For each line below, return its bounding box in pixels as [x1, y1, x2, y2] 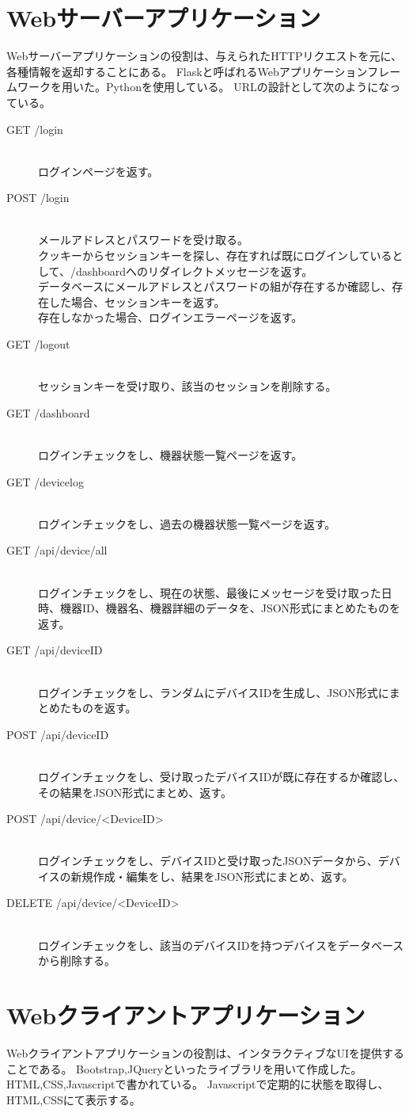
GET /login [6, 120, 63, 137]
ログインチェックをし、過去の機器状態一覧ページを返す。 [38, 515, 336, 532]
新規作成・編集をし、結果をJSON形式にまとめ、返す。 [70, 867, 354, 884]
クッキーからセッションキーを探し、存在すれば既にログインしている [38, 247, 392, 264]
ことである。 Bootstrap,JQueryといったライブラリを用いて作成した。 [6, 1060, 362, 1077]
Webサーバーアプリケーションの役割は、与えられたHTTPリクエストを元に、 [6, 48, 403, 64]
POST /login [6, 189, 70, 206]
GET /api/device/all [6, 542, 108, 558]
